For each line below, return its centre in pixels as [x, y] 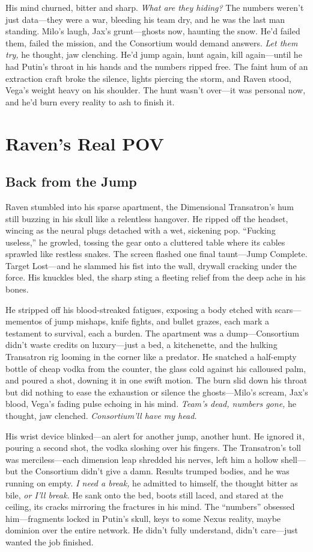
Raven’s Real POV [85, 143]
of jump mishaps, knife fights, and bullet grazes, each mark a [157, 321]
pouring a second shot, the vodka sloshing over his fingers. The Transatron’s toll [153, 448]
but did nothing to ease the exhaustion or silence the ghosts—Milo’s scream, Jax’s [157, 392]
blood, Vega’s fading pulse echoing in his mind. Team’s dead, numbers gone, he [151, 404]
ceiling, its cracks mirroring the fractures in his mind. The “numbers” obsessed [150, 507]
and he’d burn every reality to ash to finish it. [90, 101]
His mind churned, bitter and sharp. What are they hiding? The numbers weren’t [155, 7]
